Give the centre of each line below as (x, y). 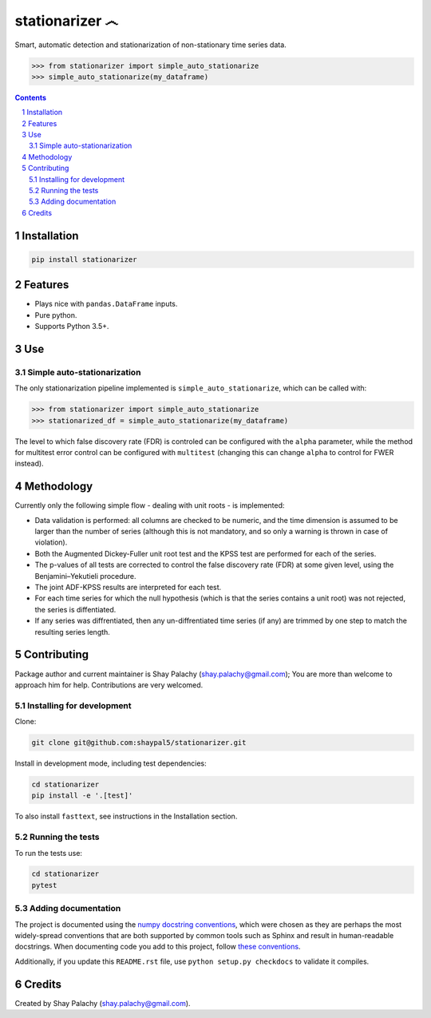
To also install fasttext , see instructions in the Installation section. (126, 816)
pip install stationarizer (84, 259)
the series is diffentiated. (75, 609)
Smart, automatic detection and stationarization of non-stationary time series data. (150, 45)
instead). (29, 464)
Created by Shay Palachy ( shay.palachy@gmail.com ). (103, 1003)
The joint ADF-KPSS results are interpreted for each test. (128, 588)
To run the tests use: (49, 853)
